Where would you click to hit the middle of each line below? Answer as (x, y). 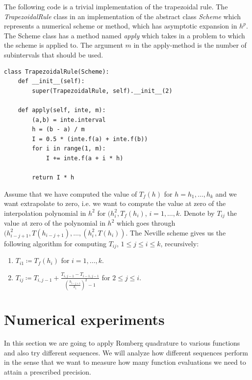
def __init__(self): (51, 81)
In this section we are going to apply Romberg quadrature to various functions (122, 342)
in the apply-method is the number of (190, 45)
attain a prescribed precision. (48, 371)
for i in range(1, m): (69, 149)
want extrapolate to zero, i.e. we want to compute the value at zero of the (115, 203)
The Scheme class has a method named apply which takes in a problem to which (125, 35)
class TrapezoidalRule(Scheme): (57, 72)
